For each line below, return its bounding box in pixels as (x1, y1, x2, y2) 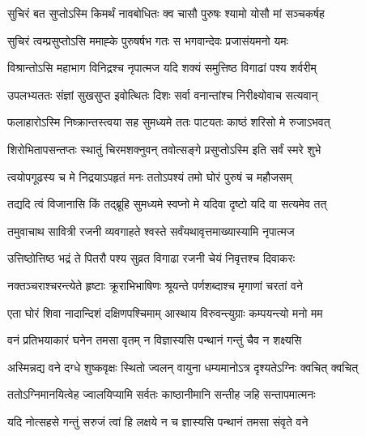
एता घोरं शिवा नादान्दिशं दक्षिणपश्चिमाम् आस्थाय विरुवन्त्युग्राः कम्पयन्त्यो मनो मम (7, 304, 323, 321)
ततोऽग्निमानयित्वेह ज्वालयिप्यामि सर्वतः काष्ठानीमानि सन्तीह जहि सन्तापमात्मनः (7, 386, 316, 403)
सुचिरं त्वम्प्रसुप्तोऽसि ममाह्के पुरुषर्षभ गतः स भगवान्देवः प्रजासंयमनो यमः (7, 32, 288, 49)
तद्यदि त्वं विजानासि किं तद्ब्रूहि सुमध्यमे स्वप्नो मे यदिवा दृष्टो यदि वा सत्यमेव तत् (7, 195, 327, 212)
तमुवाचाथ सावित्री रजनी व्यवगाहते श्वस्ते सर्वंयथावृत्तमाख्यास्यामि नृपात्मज (7, 222, 295, 239)
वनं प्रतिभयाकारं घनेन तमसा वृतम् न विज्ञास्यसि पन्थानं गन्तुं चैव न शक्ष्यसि (7, 331, 302, 348)
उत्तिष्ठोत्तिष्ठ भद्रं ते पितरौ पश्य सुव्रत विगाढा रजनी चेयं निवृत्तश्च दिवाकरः (7, 250, 296, 267)
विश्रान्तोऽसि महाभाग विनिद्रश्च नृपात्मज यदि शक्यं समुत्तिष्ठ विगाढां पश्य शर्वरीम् (7, 59, 317, 76)
